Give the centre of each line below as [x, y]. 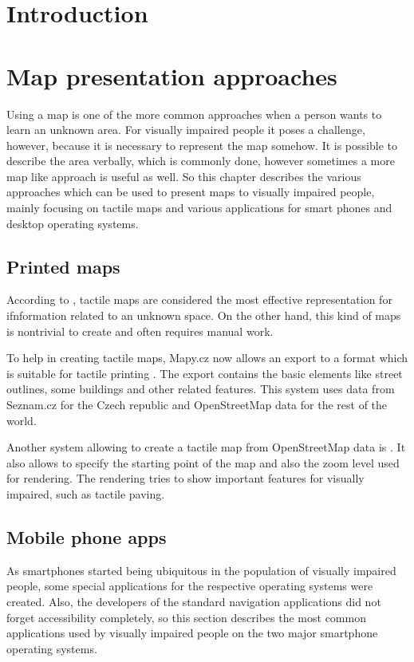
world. [22, 420]
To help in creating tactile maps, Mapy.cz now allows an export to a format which [207, 358]
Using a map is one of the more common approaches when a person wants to [194, 114]
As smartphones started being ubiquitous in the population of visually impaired [201, 570]
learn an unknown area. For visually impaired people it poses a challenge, [186, 130]
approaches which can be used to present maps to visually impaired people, [191, 192]
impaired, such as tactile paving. [86, 493]
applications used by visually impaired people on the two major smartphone [192, 633]
